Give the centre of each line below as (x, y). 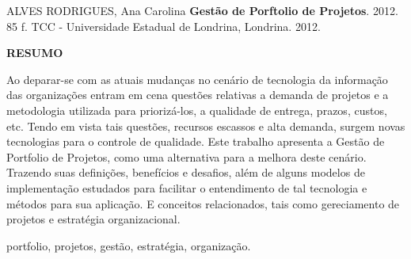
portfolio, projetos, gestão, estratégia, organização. (129, 245)
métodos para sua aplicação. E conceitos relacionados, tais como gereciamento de (203, 203)
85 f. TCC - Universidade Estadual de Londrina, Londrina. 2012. (164, 26)
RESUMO (35, 53)
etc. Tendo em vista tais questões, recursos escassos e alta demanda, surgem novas (206, 126)
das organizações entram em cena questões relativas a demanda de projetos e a (198, 95)
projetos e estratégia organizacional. (93, 219)
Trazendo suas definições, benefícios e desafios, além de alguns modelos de (186, 172)
